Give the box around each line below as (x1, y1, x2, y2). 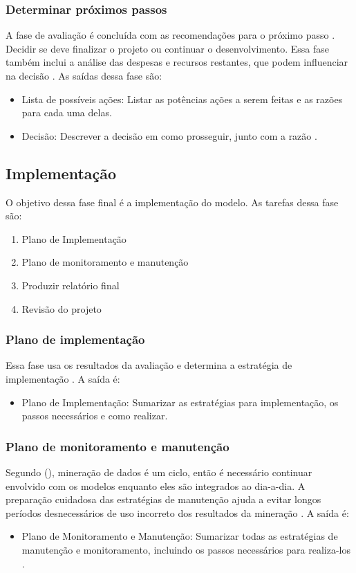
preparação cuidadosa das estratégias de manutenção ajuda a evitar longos (6, 492, 321, 507)
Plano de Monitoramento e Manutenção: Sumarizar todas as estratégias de (21, 529, 338, 543)
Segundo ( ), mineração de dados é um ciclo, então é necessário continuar (6, 464, 312, 479)
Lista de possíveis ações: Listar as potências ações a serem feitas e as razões (21, 91, 343, 106)
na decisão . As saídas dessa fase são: (6, 69, 162, 82)
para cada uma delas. (21, 105, 112, 120)
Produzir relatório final (21, 278, 120, 292)
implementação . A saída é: (6, 371, 120, 385)
